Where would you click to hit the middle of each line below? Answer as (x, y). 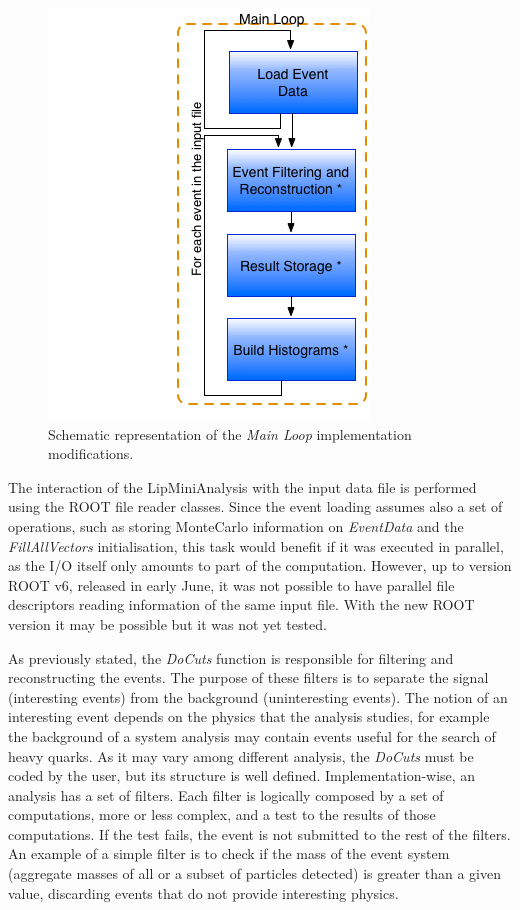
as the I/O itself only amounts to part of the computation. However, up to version (260, 565)
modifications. (91, 453)
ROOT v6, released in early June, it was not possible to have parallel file (231, 584)
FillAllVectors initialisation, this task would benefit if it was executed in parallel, (256, 545)
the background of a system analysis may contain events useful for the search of (252, 735)
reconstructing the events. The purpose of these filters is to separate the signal (248, 677)
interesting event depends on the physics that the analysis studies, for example (249, 716)
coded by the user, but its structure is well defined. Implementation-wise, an (242, 775)
